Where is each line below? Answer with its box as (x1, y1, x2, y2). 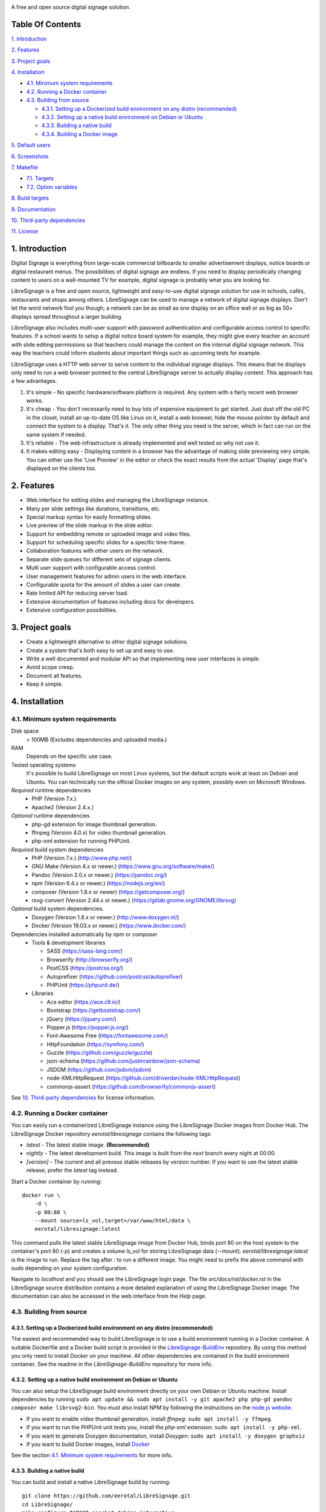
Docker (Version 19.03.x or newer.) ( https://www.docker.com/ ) (31, 922, 187, 930)
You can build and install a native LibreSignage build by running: (11, 1478, 171, 1485)
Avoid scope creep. (26, 663, 75, 671)
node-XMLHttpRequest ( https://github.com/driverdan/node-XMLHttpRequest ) (46, 1074, 241, 1082)
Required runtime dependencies (11, 786, 91, 793)
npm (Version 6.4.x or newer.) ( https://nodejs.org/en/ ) (31, 880, 165, 887)
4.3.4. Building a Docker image (41, 130, 118, 137)
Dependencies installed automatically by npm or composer (11, 930, 158, 937)
